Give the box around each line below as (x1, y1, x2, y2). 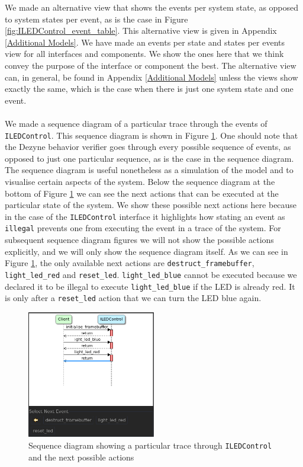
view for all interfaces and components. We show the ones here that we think (5, 47, 284, 60)
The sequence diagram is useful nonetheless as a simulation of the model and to (5, 164, 294, 176)
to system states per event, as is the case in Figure (5, 12, 188, 25)
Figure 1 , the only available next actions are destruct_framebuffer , (5, 257, 254, 269)
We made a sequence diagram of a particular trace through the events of (5, 117, 267, 129)
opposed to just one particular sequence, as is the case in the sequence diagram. (5, 152, 294, 164)
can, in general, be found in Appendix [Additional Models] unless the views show (5, 71, 298, 83)
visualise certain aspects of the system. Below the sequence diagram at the (5, 175, 275, 187)
